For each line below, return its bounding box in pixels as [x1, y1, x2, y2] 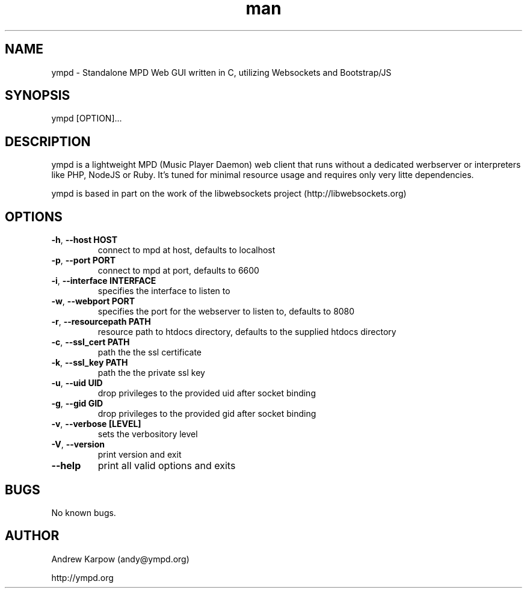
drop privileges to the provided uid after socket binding [97, 388, 316, 399]
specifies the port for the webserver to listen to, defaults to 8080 [97, 306, 355, 317]
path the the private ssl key [97, 367, 205, 378]
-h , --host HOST [51, 235, 117, 245]
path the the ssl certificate [97, 347, 202, 358]
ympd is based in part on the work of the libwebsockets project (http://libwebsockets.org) [51, 188, 407, 199]
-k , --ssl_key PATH [51, 357, 128, 368]
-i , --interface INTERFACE [51, 275, 156, 286]
